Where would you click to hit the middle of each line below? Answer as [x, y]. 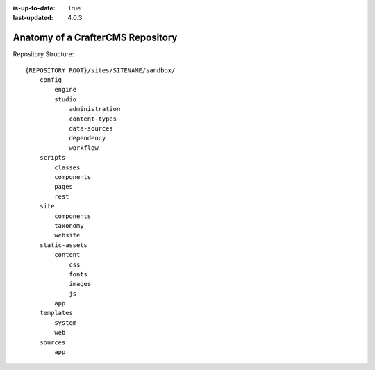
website [67, 235]
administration [95, 109]
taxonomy [69, 225]
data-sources [91, 129]
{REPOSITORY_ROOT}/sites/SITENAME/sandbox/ [100, 70]
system [66, 322]
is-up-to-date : [34, 8]
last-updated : [33, 18]
